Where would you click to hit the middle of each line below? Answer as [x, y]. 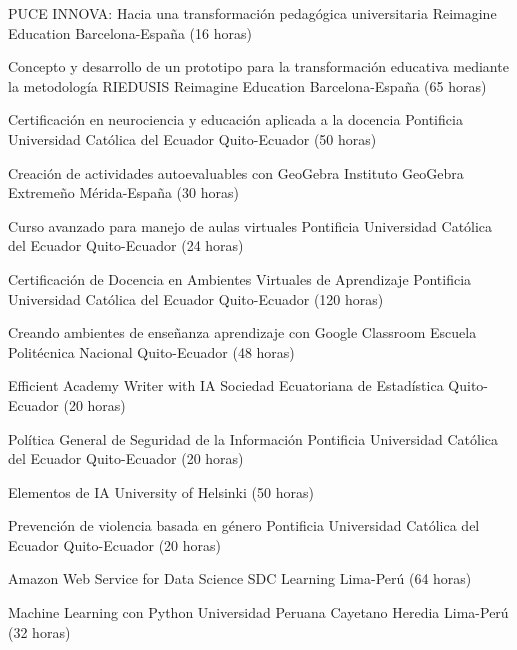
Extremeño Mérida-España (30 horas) [123, 192]
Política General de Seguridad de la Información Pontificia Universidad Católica [253, 438]
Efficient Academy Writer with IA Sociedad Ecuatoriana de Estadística [226, 385]
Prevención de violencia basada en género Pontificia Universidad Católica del [244, 525]
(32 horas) [39, 631]
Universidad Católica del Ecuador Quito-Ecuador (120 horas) [196, 298]
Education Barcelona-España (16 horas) [130, 32]
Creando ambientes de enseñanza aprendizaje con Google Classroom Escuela [242, 332]
